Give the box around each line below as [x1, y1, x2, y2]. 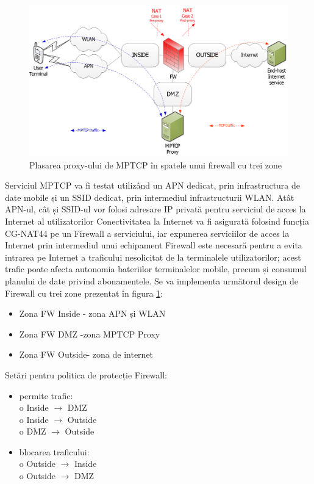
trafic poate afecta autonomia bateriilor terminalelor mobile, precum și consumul [5, 262, 307, 275]
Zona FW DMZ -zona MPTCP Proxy [19, 327, 160, 340]
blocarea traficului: [19, 445, 90, 458]
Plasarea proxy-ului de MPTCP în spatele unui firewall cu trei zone [29, 158, 282, 171]
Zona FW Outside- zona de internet [19, 348, 154, 361]
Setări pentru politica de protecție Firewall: [5, 368, 167, 381]
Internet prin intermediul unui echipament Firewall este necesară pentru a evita [5, 239, 302, 251]
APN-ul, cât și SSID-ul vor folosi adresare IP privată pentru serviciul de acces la [5, 203, 306, 215]
